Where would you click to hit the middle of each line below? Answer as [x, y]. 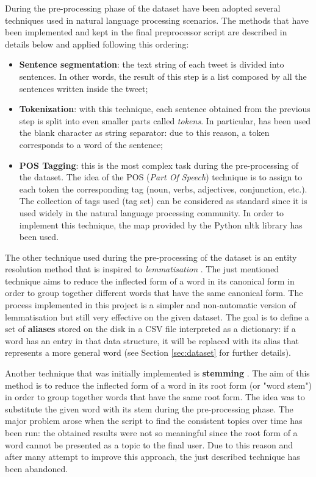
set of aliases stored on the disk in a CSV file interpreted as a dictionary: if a [150, 329]
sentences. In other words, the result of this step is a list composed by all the [163, 76]
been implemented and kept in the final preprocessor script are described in [146, 32]
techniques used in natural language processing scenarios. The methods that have [157, 20]
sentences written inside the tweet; [84, 88]
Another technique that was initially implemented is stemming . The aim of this [157, 373]
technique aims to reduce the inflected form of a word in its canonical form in [150, 281]
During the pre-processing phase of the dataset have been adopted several [143, 8]
